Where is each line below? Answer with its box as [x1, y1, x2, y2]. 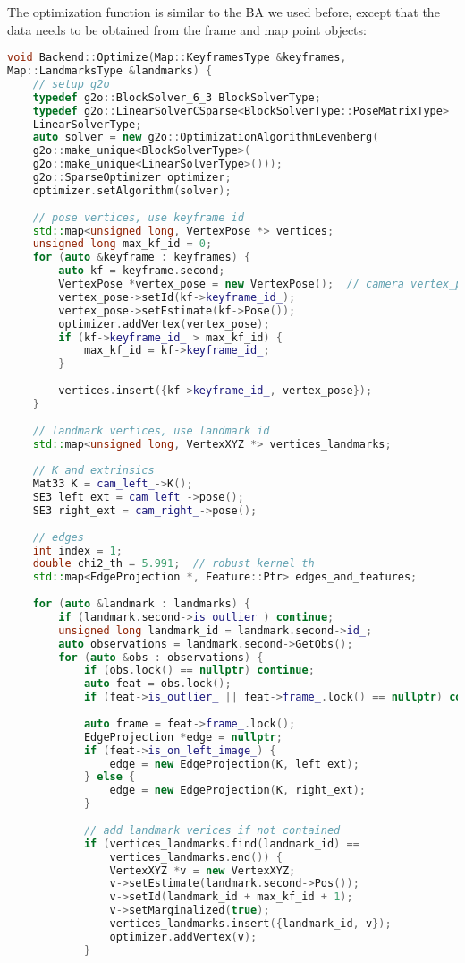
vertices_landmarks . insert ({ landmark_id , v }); [109, 917, 392, 931]
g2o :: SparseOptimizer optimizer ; [32, 171, 232, 185]
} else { [83, 770, 136, 784]
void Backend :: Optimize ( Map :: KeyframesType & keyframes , [7, 51, 347, 64]
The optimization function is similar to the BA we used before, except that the [7, 3, 440, 21]
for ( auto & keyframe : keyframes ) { [32, 251, 251, 264]
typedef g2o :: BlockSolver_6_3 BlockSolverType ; [32, 90, 321, 104]
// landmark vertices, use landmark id [32, 424, 270, 437]
